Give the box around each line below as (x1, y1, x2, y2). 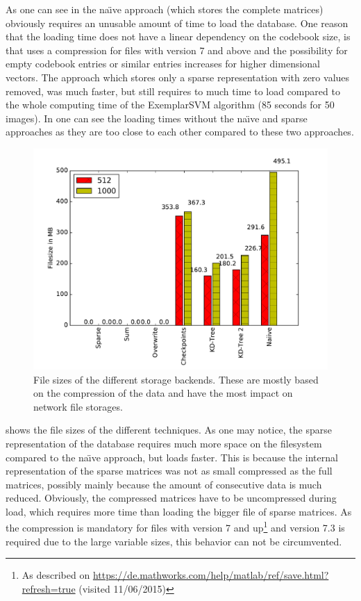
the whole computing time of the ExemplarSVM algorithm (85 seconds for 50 (6, 97, 335, 112)
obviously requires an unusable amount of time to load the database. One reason (6, 15, 349, 30)
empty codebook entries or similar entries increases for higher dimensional (6, 56, 320, 71)
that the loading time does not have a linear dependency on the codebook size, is (6, 29, 351, 44)
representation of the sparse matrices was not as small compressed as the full (6, 463, 333, 478)
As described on (22, 568, 90, 582)
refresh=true (22, 581, 76, 595)
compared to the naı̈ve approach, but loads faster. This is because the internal (6, 450, 338, 464)
